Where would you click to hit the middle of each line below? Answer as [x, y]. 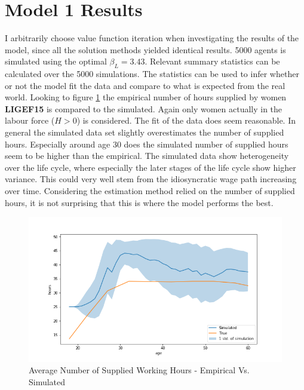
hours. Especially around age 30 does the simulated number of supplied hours [147, 144]
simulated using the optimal [56, 61]
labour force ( [30, 120]
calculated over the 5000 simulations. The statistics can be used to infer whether [152, 74]
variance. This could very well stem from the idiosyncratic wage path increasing [151, 179]
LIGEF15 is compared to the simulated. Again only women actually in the [144, 108]
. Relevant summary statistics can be [212, 61]
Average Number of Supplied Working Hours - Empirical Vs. [139, 370]
